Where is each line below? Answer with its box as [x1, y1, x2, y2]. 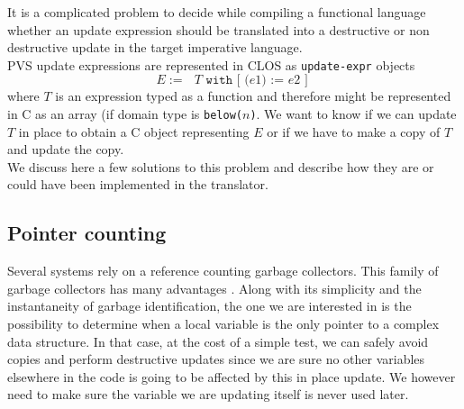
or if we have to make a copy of [267, 122, 441, 141]
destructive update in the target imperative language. [7, 38, 303, 57]
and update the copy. [7, 140, 124, 159]
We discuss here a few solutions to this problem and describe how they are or [7, 157, 434, 176]
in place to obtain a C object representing [18, 122, 250, 141]
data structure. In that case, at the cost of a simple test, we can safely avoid [7, 332, 429, 350]
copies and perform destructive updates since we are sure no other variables [7, 350, 425, 368]
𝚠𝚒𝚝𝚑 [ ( [205, 74, 250, 87]
